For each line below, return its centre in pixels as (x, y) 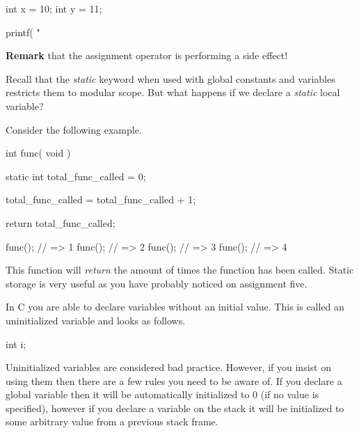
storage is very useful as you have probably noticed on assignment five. (157, 283)
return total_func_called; (61, 222)
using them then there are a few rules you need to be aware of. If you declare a (174, 380)
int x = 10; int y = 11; (54, 8)
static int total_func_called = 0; (76, 176)
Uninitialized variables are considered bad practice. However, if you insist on (168, 367)
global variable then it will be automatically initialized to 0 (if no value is (162, 394)
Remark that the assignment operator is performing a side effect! (147, 55)
